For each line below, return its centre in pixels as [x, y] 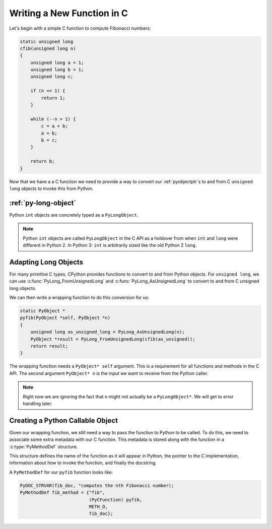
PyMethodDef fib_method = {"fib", [62, 493]
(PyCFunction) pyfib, [116, 500]
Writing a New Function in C [69, 13]
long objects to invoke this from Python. [51, 188]
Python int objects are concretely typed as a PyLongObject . [74, 215]
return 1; [53, 98]
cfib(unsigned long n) [48, 48]
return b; [43, 161]
